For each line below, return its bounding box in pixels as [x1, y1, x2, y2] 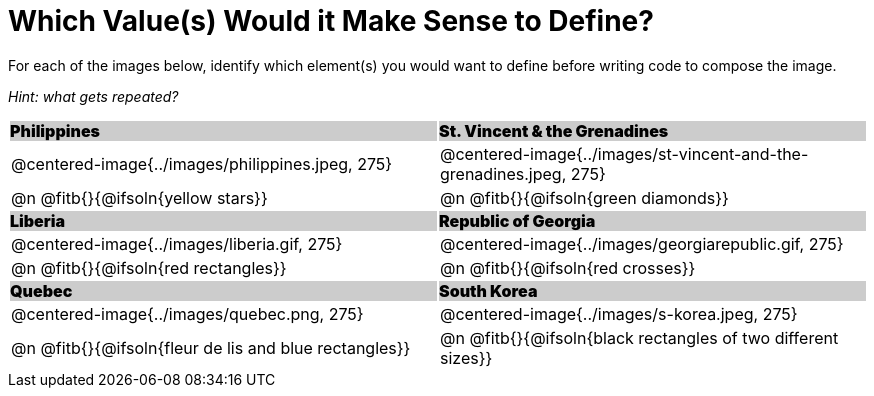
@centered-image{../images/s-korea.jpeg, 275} [440, 303, 798, 324]
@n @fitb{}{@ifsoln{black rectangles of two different [440, 327, 839, 348]
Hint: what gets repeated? [8, 87, 179, 105]
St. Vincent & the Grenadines [439, 120, 669, 141]
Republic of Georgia [439, 210, 596, 231]
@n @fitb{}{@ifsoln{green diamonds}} [440, 187, 729, 208]
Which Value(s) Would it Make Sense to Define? [8, 4, 654, 38]
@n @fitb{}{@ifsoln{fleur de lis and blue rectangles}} [11, 337, 411, 358]
